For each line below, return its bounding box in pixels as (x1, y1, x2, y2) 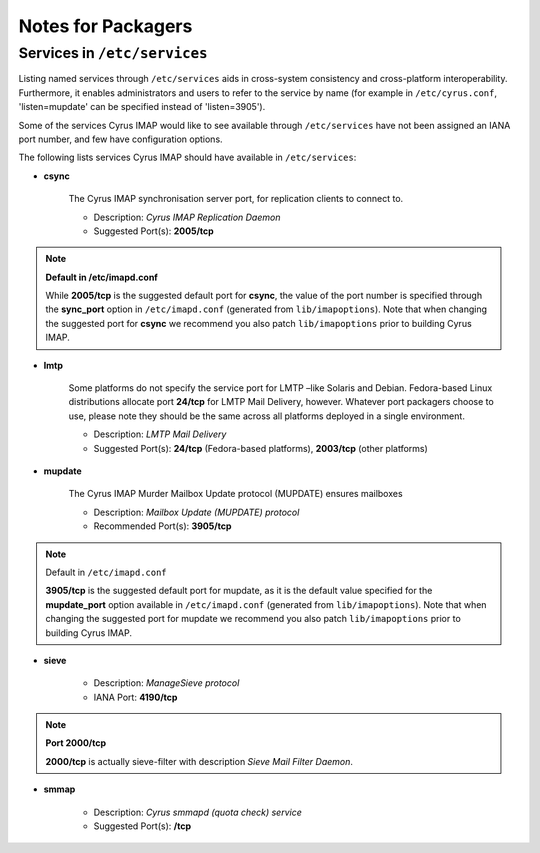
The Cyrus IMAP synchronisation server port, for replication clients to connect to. (68, 193, 404, 205)
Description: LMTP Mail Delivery (93, 428, 227, 440)
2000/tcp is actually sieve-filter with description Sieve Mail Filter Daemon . (45, 755, 354, 767)
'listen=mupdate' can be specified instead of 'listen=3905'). (18, 101, 266, 113)
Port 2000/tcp (45, 737, 107, 749)
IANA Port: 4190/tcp (93, 691, 178, 703)
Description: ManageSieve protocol (93, 677, 240, 689)
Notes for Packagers (18, 15, 193, 37)
